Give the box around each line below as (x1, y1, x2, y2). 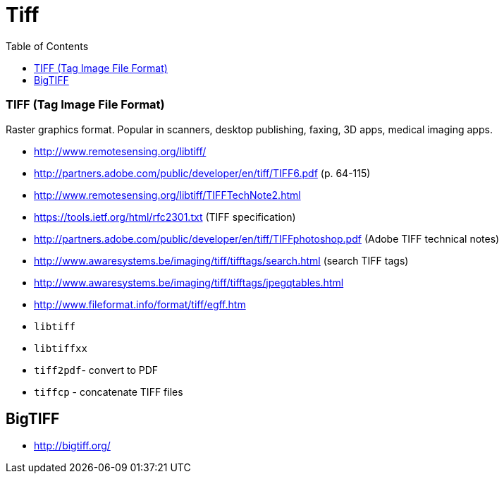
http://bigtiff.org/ (34, 439, 111, 452)
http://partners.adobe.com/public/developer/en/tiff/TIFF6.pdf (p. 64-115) (34, 166, 371, 179)
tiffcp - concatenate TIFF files (34, 385, 183, 398)
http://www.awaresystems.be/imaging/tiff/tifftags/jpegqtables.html (34, 276, 344, 289)
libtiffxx (34, 342, 87, 354)
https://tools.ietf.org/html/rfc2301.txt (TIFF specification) (34, 210, 296, 223)
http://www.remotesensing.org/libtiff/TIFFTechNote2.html (34, 188, 301, 201)
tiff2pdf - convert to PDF (34, 363, 159, 376)
